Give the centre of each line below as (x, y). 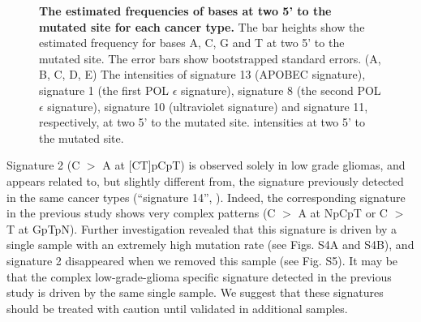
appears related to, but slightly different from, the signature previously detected (205, 180)
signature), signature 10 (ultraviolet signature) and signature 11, (208, 106)
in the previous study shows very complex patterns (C (141, 213)
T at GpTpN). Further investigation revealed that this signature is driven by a (202, 228)
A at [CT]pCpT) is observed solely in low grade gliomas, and (254, 165)
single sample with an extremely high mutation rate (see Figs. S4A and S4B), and (210, 245)
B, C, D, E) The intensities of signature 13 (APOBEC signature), (202, 74)
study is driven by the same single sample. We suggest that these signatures (195, 292)
